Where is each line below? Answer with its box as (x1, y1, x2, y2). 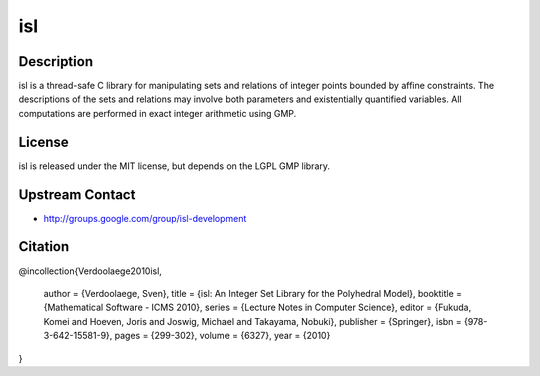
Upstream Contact (18, 186, 136, 203)
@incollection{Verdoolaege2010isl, (18, 265, 162, 277)
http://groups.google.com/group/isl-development (43, 212, 247, 224)
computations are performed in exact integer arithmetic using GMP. (18, 107, 297, 119)
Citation (18, 238, 70, 255)
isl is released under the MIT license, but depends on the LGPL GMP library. (18, 160, 330, 172)
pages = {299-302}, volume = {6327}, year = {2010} (114, 330, 331, 342)
